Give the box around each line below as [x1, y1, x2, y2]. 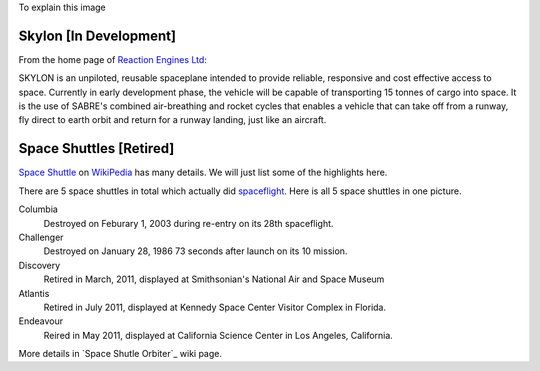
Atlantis [18, 287, 50, 299]
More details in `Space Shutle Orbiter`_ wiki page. [18, 348, 222, 360]
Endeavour [18, 315, 64, 327]
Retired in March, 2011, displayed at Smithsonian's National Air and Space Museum [43, 273, 385, 285]
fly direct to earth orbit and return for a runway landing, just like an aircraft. [18, 114, 327, 126]
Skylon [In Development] [18, 27, 177, 44]
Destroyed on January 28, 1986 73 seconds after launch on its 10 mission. [43, 245, 348, 257]
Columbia [18, 203, 59, 215]
